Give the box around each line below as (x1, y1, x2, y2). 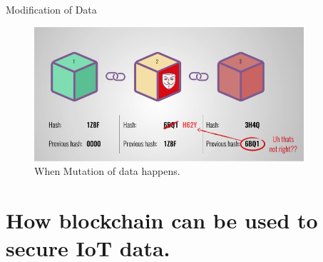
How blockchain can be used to (6, 206, 318, 235)
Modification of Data (6, 2, 97, 16)
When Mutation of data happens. (34, 163, 180, 178)
